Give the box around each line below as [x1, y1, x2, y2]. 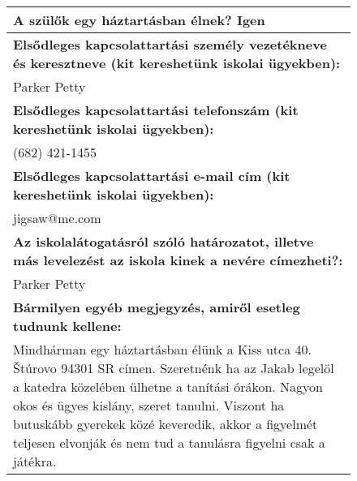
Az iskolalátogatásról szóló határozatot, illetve [13, 232, 314, 251]
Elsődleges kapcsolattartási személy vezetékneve [13, 35, 327, 54]
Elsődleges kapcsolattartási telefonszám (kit [13, 101, 299, 119]
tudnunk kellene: [13, 316, 122, 335]
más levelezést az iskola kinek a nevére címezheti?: [13, 251, 343, 269]
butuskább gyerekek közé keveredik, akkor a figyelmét [13, 414, 318, 433]
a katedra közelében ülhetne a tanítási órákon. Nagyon [13, 377, 323, 396]
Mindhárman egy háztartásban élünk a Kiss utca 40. [13, 340, 312, 359]
